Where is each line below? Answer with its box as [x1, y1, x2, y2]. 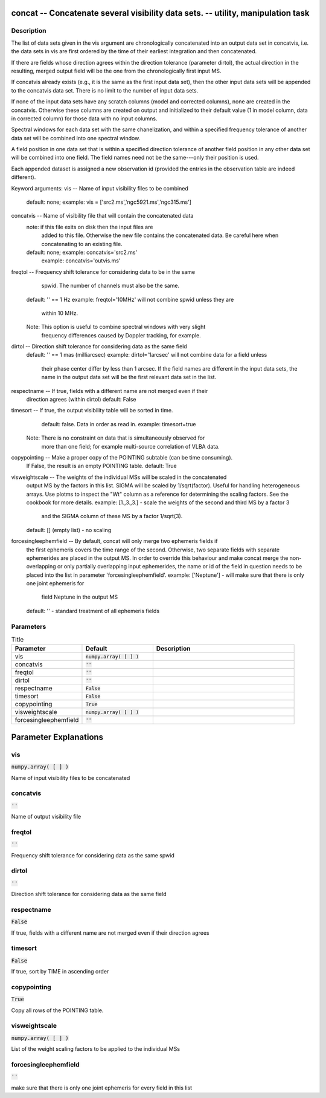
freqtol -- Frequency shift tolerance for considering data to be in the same [11, 268, 196, 275]
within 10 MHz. [41, 309, 78, 317]
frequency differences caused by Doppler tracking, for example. [41, 331, 202, 339]
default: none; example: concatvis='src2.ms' [26, 249, 138, 256]
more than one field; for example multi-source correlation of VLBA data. [41, 443, 220, 450]
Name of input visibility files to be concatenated [11, 774, 130, 781]
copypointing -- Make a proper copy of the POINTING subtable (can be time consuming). [11, 454, 233, 461]
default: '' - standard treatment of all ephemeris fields [26, 607, 160, 614]
